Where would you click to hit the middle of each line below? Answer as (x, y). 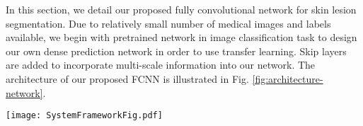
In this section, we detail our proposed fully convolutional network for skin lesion (181, 9)
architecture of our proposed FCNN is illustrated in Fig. (127, 78)
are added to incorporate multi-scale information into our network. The (161, 65)
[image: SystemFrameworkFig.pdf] (84, 116)
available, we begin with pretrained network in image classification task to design (181, 37)
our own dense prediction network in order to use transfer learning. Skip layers (176, 51)
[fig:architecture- (288, 78)
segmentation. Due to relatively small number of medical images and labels (168, 23)
